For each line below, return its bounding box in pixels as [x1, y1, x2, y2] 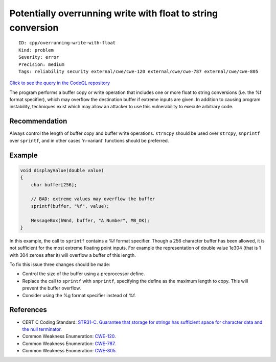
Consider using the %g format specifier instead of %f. [22, 292, 136, 298]
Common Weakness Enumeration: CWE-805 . [22, 348, 117, 354]
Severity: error [18, 54, 59, 60]
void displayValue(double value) [20, 167, 104, 173]
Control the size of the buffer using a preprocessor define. [22, 271, 145, 277]
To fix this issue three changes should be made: [9, 261, 110, 268]
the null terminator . [22, 326, 62, 332]
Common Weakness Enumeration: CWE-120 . [22, 333, 116, 340]
